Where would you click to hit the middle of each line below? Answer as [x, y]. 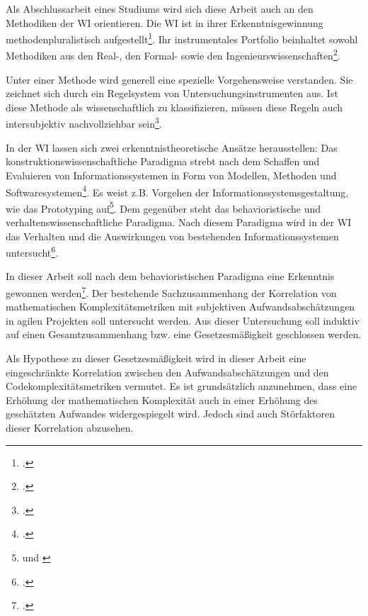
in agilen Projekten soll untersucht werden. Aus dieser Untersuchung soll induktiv [183, 320]
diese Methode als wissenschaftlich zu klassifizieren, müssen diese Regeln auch [174, 107]
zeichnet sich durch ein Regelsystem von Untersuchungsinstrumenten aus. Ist [172, 93]
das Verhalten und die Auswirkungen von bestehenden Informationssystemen [172, 236]
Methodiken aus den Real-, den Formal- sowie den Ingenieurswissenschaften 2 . [173, 55]
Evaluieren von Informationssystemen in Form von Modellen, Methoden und [171, 175]
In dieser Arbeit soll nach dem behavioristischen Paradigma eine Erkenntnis [170, 276]
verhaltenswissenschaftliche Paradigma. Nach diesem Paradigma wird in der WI [179, 222]
